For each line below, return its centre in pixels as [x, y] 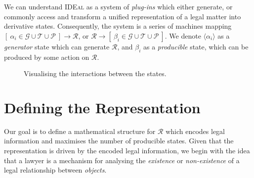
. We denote [183, 35]
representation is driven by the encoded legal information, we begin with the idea [127, 151]
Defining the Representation [102, 107]
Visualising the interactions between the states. [95, 73]
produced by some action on [47, 57]
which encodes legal [195, 131]
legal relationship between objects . [55, 170]
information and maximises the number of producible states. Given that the [119, 141]
